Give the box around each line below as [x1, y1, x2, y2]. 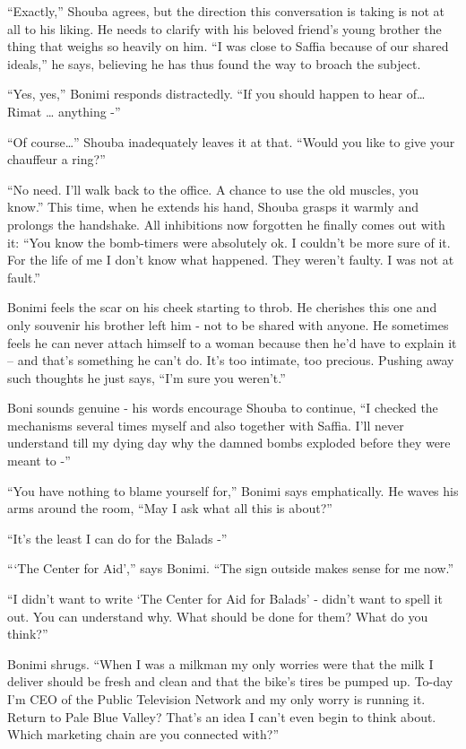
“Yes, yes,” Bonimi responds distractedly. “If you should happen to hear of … [7, 84, 426, 103]
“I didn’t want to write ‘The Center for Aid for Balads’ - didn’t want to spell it [7, 589, 443, 608]
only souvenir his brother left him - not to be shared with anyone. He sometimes [7, 315, 449, 334]
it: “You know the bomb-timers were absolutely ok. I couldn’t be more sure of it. [7, 232, 451, 251]
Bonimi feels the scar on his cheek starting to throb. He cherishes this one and [7, 298, 437, 317]
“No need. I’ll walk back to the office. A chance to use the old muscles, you [7, 179, 419, 198]
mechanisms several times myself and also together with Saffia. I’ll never [7, 415, 404, 434]
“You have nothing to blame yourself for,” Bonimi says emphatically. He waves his [7, 481, 459, 500]
